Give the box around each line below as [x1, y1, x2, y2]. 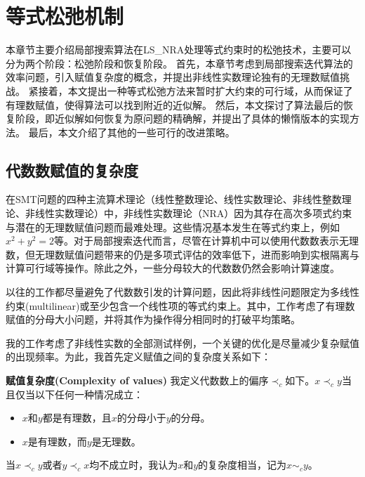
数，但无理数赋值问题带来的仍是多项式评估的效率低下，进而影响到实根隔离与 [6, 247, 359, 261]
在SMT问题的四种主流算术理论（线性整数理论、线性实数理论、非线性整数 [6, 192, 342, 207]
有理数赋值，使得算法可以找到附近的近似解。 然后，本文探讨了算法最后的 [6, 97, 343, 112]
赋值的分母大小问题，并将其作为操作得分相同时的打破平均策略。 [6, 312, 300, 327]
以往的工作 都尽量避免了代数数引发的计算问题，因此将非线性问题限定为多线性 [6, 285, 359, 299]
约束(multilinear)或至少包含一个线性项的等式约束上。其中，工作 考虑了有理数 [6, 298, 355, 313]
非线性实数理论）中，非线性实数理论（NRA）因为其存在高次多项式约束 [25, 206, 352, 221]
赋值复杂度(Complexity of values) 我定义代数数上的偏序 [6, 373, 269, 388]
